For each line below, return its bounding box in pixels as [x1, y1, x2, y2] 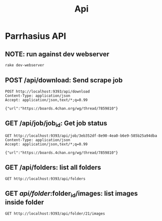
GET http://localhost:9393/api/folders [5, 176, 86, 181]
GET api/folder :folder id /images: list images [5, 189, 138, 199]
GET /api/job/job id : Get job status [5, 119, 108, 129]
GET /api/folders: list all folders [5, 163, 101, 172]
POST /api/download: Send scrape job [5, 76, 123, 84]
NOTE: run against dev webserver [5, 50, 110, 58]
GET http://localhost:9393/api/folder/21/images [5, 211, 105, 216]
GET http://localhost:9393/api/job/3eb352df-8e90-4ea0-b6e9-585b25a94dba [5, 133, 158, 138]
